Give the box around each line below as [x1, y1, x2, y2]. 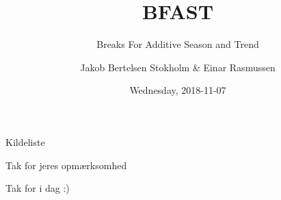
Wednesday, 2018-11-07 [129, 83, 226, 97]
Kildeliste [5, 134, 45, 149]
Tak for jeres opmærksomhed [5, 158, 127, 172]
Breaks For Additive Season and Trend [96, 37, 259, 51]
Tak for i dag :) [5, 181, 70, 195]
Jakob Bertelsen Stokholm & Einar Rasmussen [80, 60, 276, 74]
